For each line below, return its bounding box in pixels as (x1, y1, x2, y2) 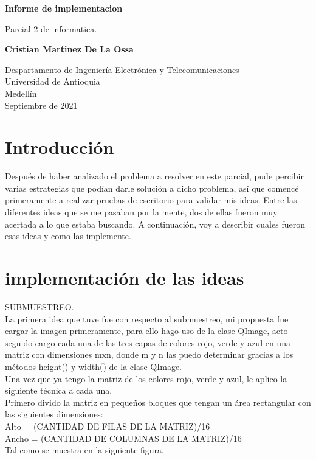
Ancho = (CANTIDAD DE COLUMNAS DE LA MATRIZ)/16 (5, 431, 242, 444)
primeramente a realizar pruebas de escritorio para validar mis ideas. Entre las (5, 193, 297, 206)
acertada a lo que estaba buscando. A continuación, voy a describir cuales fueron (5, 217, 305, 230)
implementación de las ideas (5, 265, 244, 290)
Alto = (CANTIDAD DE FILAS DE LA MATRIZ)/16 (5, 419, 210, 432)
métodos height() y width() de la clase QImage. (5, 360, 182, 372)
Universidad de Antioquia (5, 75, 100, 88)
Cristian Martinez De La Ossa (5, 43, 134, 55)
